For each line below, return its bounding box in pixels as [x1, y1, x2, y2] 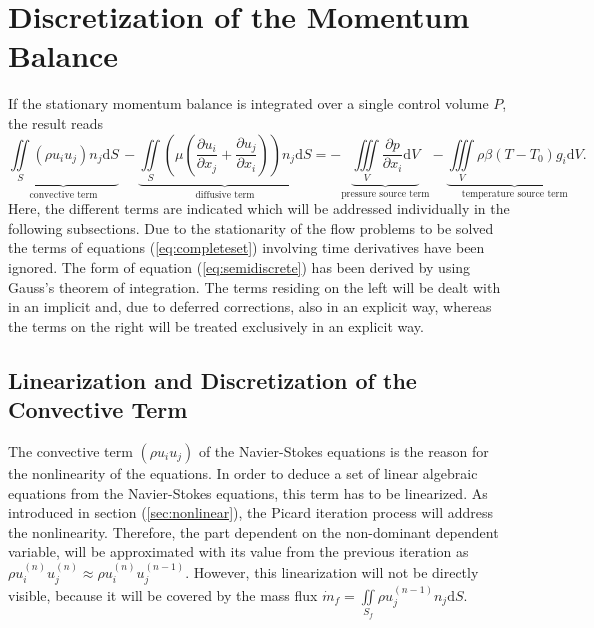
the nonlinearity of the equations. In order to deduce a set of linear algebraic [8, 463, 478, 484]
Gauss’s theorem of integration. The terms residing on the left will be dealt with [8, 276, 501, 297]
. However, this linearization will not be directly [185, 561, 479, 582]
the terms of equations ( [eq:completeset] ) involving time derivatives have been [8, 237, 485, 258]
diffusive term [195, 189, 255, 200]
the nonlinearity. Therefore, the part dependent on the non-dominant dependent [8, 521, 499, 542]
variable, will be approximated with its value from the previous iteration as [8, 541, 469, 562]
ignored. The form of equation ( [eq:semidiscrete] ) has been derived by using [8, 257, 471, 278]
